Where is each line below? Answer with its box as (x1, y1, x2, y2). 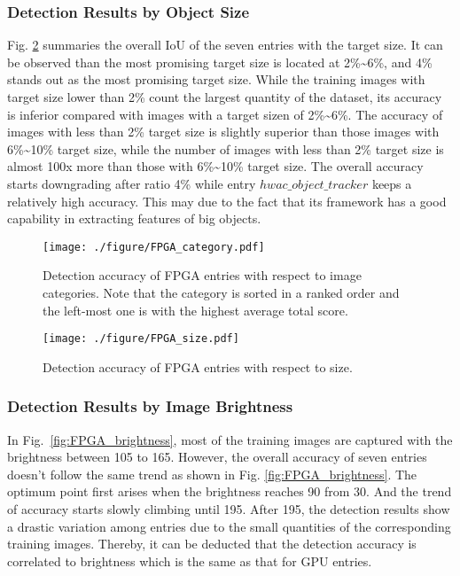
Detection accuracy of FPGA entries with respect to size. (43, 357, 353, 376)
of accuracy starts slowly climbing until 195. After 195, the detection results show (7, 500, 450, 518)
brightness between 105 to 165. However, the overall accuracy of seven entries (7, 448, 427, 466)
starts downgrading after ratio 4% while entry (7, 174, 256, 192)
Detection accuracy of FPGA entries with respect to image (43, 266, 362, 284)
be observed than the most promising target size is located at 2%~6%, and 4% (7, 52, 433, 71)
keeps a (371, 174, 412, 192)
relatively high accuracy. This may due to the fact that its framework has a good (7, 191, 447, 210)
